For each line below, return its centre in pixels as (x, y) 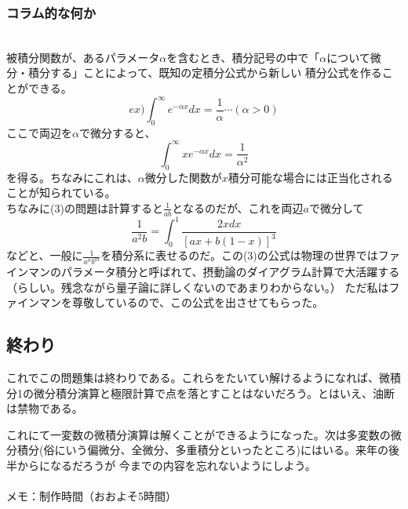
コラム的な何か (51, 12)
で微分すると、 (117, 132)
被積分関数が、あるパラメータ (83, 57)
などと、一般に (45, 255)
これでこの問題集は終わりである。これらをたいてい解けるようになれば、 (193, 378)
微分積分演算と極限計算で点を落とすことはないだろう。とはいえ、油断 (214, 393)
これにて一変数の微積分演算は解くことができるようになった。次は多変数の (199, 434)
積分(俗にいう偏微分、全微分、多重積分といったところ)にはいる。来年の (202, 450)
